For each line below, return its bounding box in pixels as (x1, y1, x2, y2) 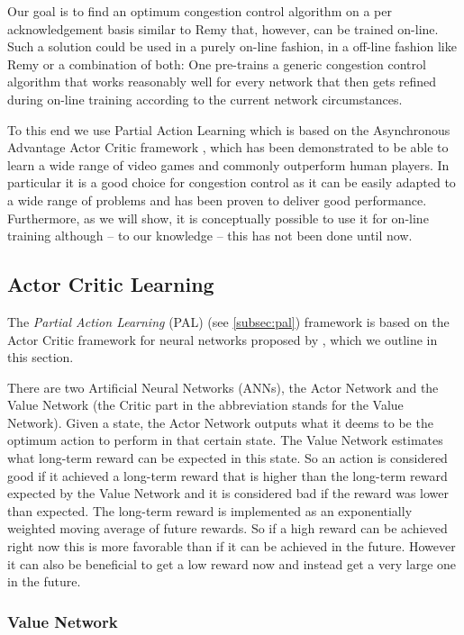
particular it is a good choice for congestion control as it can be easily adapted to (7, 173, 456, 192)
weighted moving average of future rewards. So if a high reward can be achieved (7, 519, 448, 538)
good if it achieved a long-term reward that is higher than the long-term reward (7, 466, 448, 485)
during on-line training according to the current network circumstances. (7, 89, 403, 108)
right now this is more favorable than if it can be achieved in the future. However (7, 537, 456, 556)
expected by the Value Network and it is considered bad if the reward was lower (7, 484, 449, 503)
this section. (7, 348, 74, 367)
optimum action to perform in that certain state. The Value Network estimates (7, 431, 443, 449)
